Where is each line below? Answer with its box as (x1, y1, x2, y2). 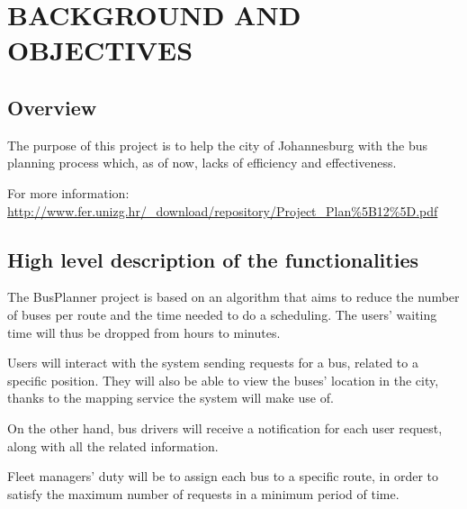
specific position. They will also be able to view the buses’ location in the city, (7, 370, 439, 389)
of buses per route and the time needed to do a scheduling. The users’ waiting (7, 304, 437, 323)
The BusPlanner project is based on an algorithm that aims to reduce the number (7, 287, 460, 306)
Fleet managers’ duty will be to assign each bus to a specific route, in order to (7, 467, 439, 486)
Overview (7, 93, 97, 121)
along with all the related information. (7, 436, 219, 455)
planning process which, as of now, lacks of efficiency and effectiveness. (7, 153, 397, 172)
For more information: (7, 183, 130, 202)
